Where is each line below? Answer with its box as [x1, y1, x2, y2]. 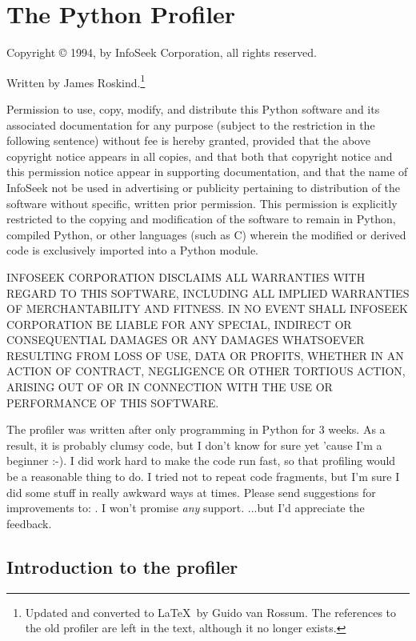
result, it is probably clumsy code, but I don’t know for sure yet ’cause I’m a [6, 436, 382, 453]
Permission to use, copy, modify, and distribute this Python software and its [6, 100, 380, 117]
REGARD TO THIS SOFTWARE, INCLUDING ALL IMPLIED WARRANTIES [6, 284, 410, 301]
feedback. [6, 515, 52, 531]
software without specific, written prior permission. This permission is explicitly [6, 194, 398, 211]
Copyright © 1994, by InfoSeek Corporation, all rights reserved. [6, 44, 317, 61]
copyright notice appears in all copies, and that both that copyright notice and [6, 147, 393, 164]
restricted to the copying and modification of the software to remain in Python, [6, 210, 396, 227]
